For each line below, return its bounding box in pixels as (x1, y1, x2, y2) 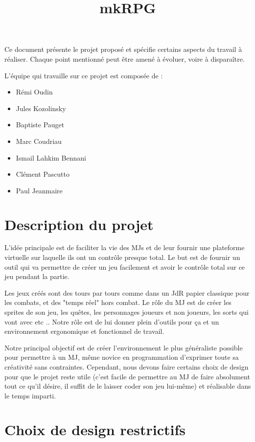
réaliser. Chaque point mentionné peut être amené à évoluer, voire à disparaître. (4, 53, 245, 64)
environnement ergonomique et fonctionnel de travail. (4, 326, 164, 336)
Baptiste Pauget (16, 119, 65, 130)
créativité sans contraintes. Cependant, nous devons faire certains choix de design (4, 361, 249, 372)
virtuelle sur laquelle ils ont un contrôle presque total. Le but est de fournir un (4, 252, 240, 262)
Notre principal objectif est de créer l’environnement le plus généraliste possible (4, 342, 243, 352)
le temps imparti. (4, 390, 56, 400)
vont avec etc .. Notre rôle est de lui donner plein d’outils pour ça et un (4, 316, 219, 326)
